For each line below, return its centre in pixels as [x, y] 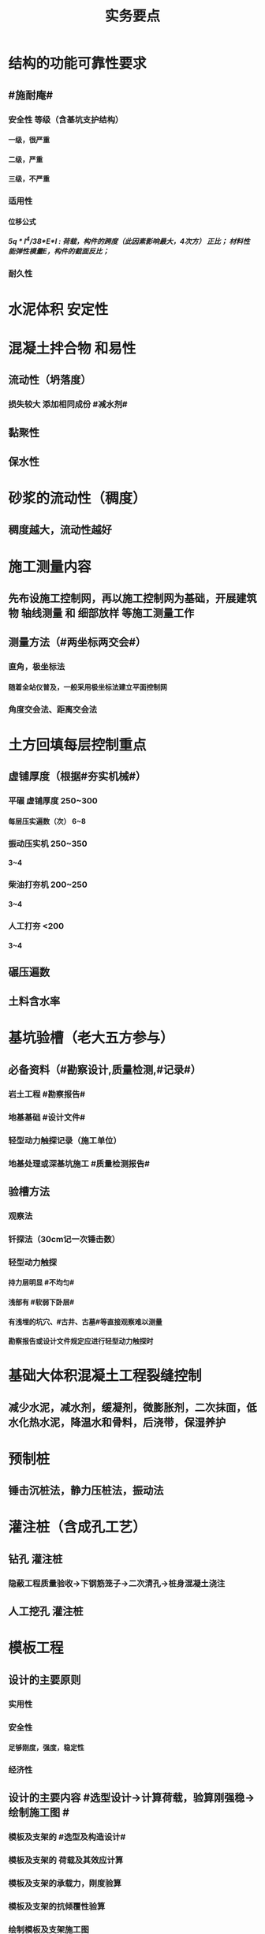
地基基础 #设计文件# [47, 1117]
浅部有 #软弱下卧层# [41, 1302]
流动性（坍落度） [50, 380]
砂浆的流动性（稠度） [78, 499]
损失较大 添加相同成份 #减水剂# [68, 405]
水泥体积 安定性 [58, 309]
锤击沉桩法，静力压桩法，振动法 [86, 1491]
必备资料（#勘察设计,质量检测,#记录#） [105, 1070]
